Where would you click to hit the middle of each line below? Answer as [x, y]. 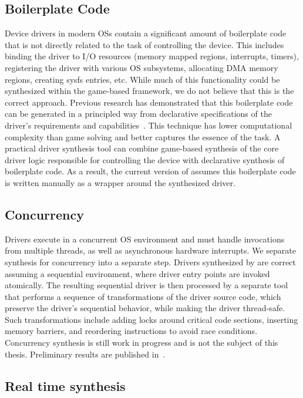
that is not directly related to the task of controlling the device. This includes [144, 44]
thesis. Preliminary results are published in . [85, 354]
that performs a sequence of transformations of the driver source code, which [143, 296]
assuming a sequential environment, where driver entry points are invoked [137, 273]
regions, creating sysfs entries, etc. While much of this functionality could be [142, 79]
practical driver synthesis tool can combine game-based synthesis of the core [142, 148]
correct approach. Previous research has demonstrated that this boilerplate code [149, 102]
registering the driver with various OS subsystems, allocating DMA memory [142, 67]
